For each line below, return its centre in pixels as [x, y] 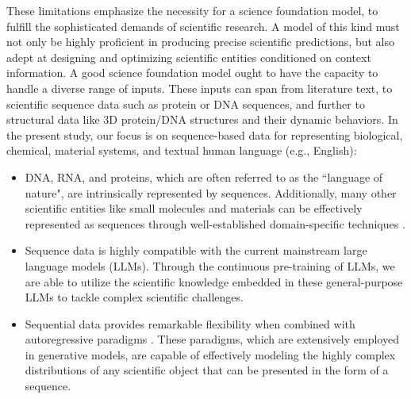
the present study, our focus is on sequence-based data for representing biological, [205, 134]
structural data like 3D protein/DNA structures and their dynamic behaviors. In [202, 119]
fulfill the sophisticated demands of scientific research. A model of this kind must [203, 26]
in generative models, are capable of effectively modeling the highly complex [210, 354]
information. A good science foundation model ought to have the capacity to [192, 73]
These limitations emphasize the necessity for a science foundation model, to [192, 10]
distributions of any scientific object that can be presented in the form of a [207, 370]
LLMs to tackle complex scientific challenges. [134, 297]
